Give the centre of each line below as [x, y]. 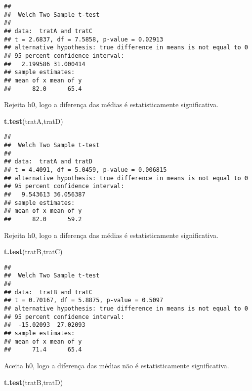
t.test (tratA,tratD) [34, 121]
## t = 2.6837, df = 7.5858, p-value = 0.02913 [84, 39]
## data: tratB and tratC [48, 292]
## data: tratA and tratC [48, 31]
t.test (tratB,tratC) [33, 252]
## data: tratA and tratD [48, 162]
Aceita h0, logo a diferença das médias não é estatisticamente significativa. [117, 366]
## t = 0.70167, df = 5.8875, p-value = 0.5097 [84, 300]
